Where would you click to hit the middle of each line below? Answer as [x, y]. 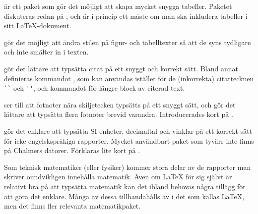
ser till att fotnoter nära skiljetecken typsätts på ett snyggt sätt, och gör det [120, 104]
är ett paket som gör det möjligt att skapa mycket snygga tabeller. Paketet [118, 6]
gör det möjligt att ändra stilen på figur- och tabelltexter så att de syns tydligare [128, 42]
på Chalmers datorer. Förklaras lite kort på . [72, 150]
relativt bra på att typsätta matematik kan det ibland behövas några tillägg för [125, 186]
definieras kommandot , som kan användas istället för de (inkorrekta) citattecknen [129, 78]
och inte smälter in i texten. [46, 52]
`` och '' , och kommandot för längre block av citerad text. [95, 88]
